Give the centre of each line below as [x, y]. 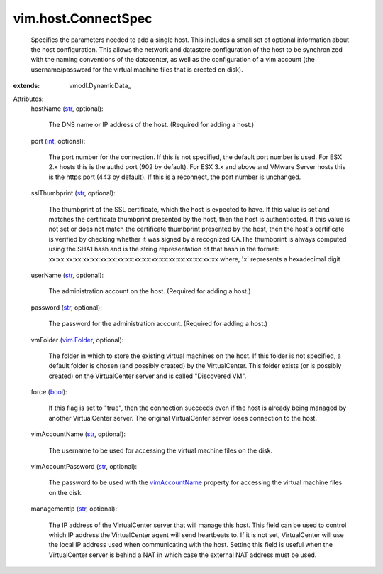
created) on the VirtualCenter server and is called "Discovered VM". [148, 376]
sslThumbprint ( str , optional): [73, 193]
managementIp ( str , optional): [74, 509]
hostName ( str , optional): [67, 108]
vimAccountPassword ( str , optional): [84, 467]
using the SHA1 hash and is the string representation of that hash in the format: [164, 249]
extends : [27, 86]
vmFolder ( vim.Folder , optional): [77, 340]
